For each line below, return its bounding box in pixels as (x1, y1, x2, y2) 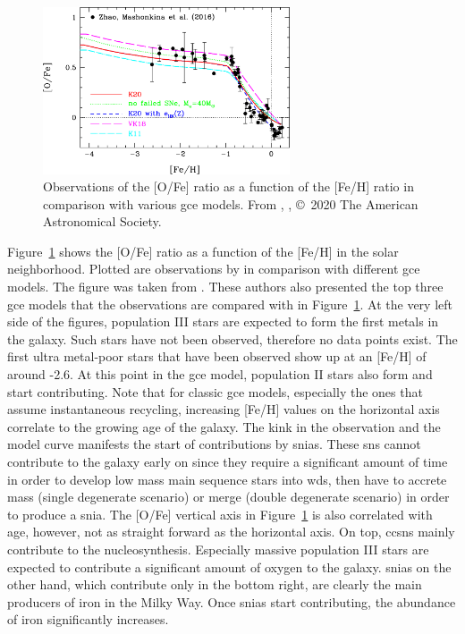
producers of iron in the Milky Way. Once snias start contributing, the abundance (7, 592, 456, 611)
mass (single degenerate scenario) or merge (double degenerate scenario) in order (7, 487, 450, 506)
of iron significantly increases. (7, 610, 169, 629)
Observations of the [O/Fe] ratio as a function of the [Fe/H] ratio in (43, 177, 414, 196)
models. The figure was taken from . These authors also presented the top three (7, 277, 444, 296)
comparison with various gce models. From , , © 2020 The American (43, 194, 418, 213)
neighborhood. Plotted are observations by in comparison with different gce (7, 259, 420, 278)
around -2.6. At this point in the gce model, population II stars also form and (7, 365, 433, 384)
